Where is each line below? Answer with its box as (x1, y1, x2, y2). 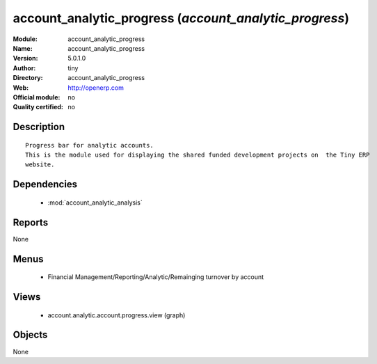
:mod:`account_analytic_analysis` (47, 198, 143, 207)
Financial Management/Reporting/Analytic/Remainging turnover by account (47, 273, 264, 281)
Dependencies (13, 178, 78, 191)
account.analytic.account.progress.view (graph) (47, 310, 186, 319)
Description (13, 121, 65, 133)
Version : (13, 54, 38, 63)
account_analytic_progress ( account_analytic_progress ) (13, 10, 350, 26)
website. (25, 161, 55, 168)
